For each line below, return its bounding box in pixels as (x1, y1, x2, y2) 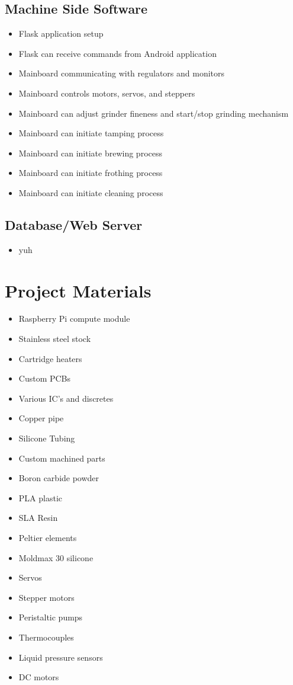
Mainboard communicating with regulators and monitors (18, 67, 225, 79)
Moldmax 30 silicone (18, 551, 94, 564)
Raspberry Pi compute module (18, 312, 130, 325)
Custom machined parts (18, 452, 105, 464)
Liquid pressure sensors (18, 651, 103, 663)
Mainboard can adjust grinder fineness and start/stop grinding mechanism (18, 107, 289, 119)
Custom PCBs (18, 372, 71, 385)
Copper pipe (18, 412, 64, 424)
